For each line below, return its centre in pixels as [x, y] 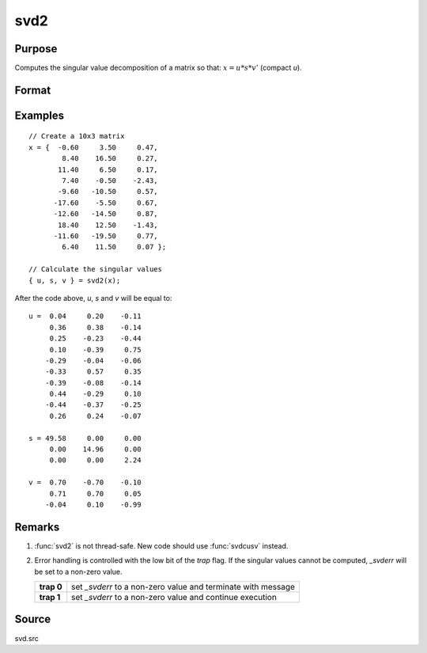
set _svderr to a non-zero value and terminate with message [183, 587]
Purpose [36, 49]
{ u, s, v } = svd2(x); [75, 280]
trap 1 [50, 598]
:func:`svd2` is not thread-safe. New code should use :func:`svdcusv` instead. [161, 545]
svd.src [27, 638]
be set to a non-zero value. [78, 571]
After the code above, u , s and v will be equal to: [93, 298]
